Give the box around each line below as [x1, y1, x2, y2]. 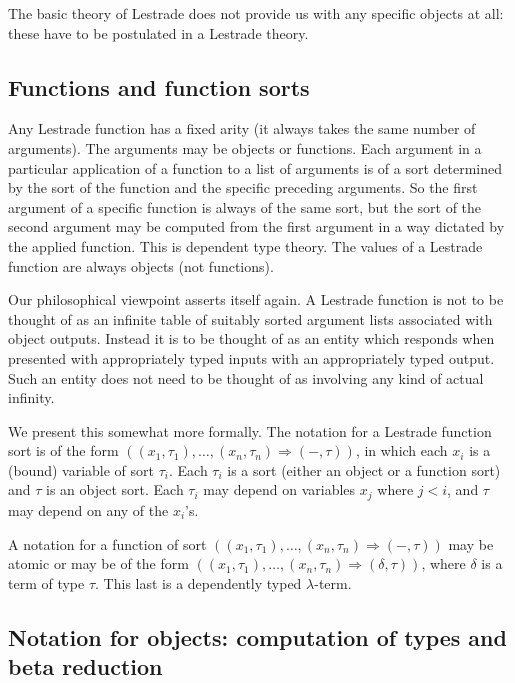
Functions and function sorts [8, 71, 310, 102]
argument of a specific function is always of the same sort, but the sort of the [8, 196, 482, 217]
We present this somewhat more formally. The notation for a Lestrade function [8, 420, 492, 441]
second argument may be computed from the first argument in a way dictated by [8, 216, 505, 237]
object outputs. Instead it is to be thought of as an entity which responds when [8, 328, 495, 349]
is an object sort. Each [46, 479, 184, 500]
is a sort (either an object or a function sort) [227, 459, 501, 480]
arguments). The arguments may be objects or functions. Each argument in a [8, 137, 482, 158]
